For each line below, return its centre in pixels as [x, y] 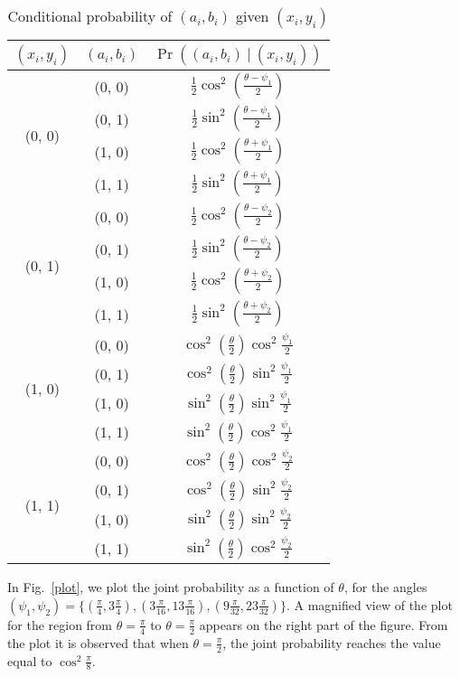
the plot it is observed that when [98, 642]
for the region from [60, 624]
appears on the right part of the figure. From [324, 624]
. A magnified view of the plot [369, 604]
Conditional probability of [90, 16]
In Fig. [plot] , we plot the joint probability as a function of [171, 587]
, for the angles [385, 587]
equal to [30, 660]
